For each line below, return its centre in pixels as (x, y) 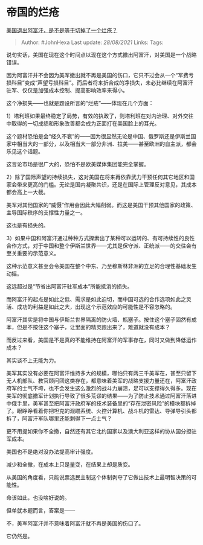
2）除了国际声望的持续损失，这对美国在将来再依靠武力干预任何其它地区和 (98, 177)
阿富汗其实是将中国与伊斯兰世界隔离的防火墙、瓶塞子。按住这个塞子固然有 (99, 319)
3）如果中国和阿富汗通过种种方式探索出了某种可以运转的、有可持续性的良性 (101, 238)
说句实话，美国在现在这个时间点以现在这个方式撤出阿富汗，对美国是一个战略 (101, 54)
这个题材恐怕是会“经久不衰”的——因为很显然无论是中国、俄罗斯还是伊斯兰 (99, 136)
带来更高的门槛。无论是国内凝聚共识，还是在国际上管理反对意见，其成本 (107, 184)
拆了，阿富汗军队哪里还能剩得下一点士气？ (59, 418)
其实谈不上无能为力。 (33, 360)
